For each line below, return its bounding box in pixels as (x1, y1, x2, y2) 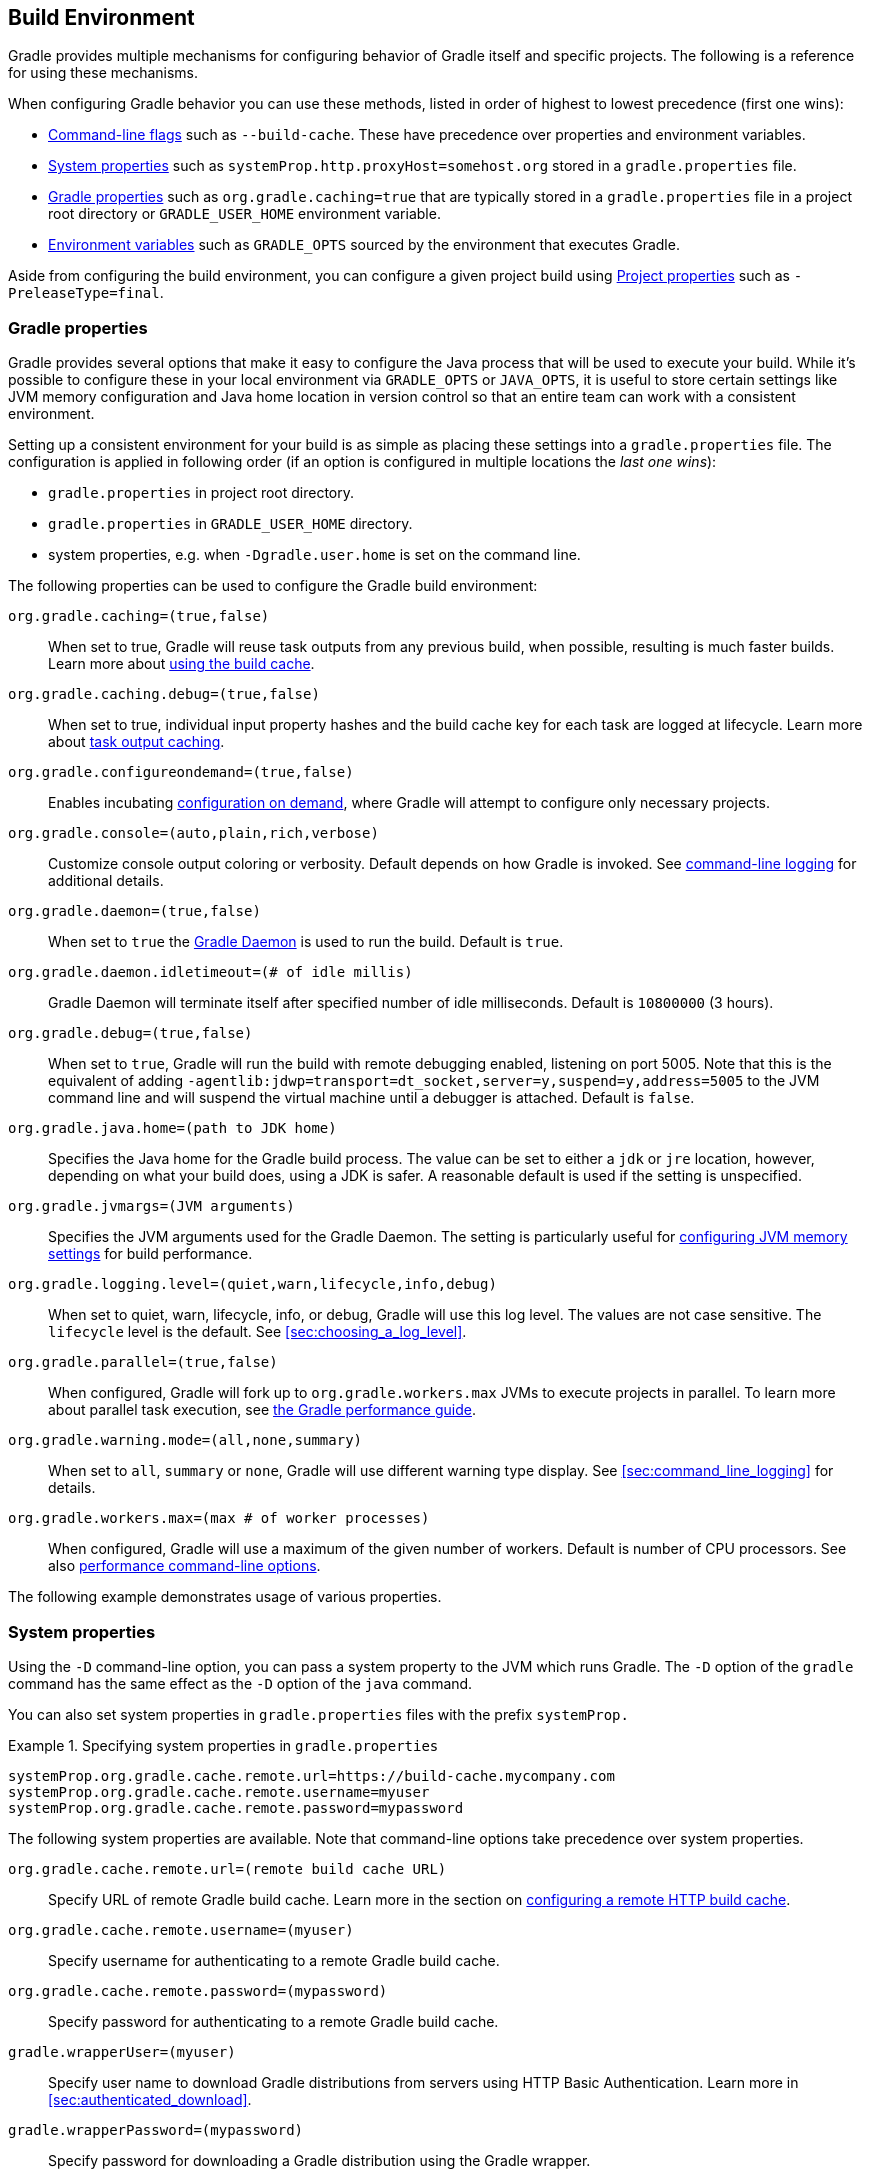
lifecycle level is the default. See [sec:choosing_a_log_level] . (48, 1323, 467, 1341)
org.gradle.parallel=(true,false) (8, 1354, 278, 1371)
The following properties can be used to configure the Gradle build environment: (8, 577, 538, 595)
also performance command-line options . (48, 1557, 321, 1575)
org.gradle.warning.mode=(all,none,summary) (8, 1432, 363, 1449)
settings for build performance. (48, 1245, 253, 1263)
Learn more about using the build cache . (48, 655, 315, 673)
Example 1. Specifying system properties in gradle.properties (8, 1736, 439, 1754)
